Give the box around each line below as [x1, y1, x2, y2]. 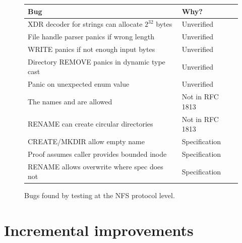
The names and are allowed [28, 96, 112, 106]
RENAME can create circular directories [28, 118, 153, 129]
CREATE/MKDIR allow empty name [28, 136, 145, 147]
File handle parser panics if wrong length [28, 31, 154, 42]
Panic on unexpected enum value [28, 79, 130, 89]
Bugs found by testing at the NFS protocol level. [24, 190, 175, 201]
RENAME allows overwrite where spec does [28, 161, 163, 171]
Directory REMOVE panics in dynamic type [28, 56, 165, 67]
